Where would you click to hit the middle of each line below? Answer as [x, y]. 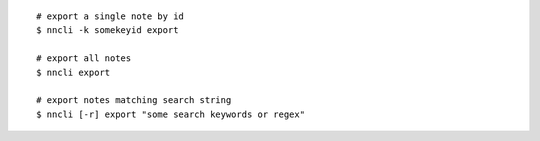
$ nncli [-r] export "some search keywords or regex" [170, 114]
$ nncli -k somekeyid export [107, 30]
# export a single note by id [110, 16]
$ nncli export [73, 72]
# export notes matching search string [134, 100]
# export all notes [84, 58]
